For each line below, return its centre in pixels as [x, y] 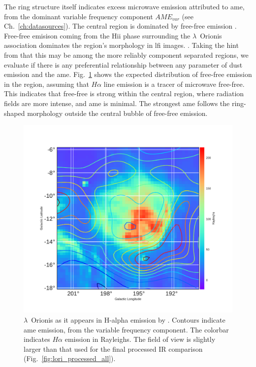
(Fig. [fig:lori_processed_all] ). [70, 358]
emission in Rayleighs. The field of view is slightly [140, 339]
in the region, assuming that [47, 84]
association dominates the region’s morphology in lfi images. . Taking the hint [121, 45]
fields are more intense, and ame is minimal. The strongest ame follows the [117, 103]
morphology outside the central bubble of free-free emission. [117, 113]
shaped [15, 113]
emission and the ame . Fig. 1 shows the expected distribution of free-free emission [128, 74]
